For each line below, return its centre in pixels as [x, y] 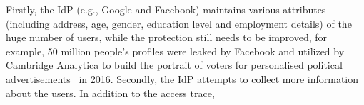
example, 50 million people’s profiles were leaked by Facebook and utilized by [175, 51]
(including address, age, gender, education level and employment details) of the [179, 23]
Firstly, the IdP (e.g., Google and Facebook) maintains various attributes [166, 9]
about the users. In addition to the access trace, [110, 93]
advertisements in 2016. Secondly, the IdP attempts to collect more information [182, 78]
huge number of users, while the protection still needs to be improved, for [167, 37]
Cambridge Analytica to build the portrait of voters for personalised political [174, 65]
